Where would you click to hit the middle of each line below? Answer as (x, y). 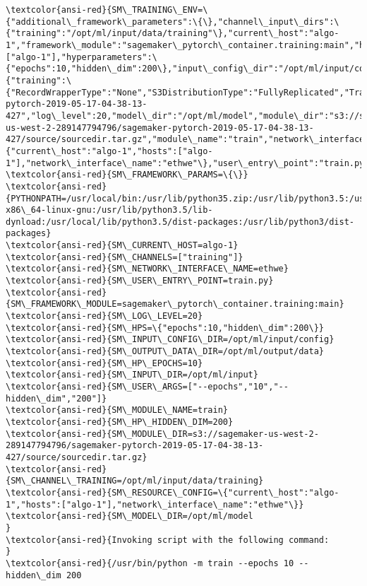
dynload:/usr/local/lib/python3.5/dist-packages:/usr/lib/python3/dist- (180, 222)
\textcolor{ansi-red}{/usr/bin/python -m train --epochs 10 (150, 563)
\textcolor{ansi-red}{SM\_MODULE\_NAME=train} (117, 410)
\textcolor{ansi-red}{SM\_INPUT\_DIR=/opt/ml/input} (132, 375)
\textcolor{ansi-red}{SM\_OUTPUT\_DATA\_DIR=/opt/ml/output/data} (165, 352)
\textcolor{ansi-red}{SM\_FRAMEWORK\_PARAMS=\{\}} (127, 175)
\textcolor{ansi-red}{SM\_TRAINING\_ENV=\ (107, 10)
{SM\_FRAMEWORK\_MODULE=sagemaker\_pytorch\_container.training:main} (175, 304)
